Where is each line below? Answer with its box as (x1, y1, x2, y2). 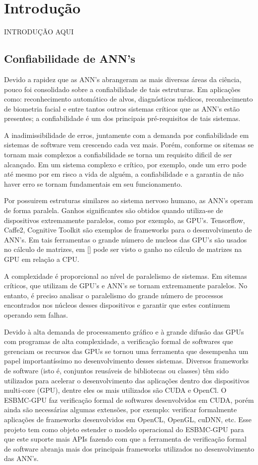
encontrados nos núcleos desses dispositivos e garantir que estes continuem (4, 300, 230, 310)
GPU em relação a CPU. (4, 254, 80, 264)
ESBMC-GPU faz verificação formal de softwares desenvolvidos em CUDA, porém (4, 394, 254, 405)
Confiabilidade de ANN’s (4, 51, 136, 66)
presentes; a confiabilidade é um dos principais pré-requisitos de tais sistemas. (4, 113, 241, 123)
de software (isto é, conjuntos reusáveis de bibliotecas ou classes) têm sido (4, 365, 229, 375)
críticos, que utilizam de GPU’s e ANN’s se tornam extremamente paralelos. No (4, 280, 248, 291)
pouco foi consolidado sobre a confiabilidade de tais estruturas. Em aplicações (4, 84, 241, 94)
